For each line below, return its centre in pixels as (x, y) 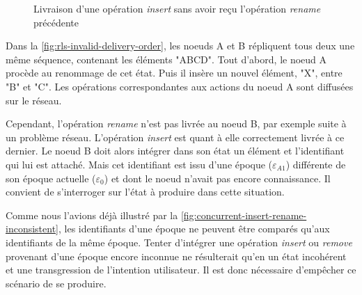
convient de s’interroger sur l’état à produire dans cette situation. (145, 192)
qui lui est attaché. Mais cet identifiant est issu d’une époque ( (139, 164)
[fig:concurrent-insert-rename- (244, 215)
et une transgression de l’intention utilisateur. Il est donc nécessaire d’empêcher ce (181, 270)
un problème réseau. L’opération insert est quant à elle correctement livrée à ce (175, 137)
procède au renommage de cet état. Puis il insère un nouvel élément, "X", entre (174, 73)
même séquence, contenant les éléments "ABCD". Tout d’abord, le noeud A (166, 59)
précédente (56, 22)
